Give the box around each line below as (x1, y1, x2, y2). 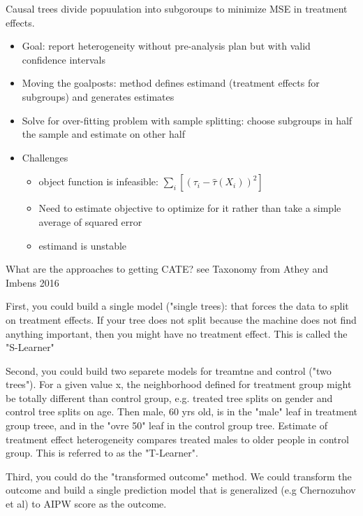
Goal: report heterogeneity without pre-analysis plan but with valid (22, 38, 311, 53)
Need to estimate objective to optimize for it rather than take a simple (38, 201, 341, 215)
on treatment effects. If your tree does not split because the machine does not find (6, 312, 357, 327)
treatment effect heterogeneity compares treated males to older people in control (6, 431, 349, 446)
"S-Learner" (6, 340, 54, 354)
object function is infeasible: (38, 174, 158, 189)
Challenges (22, 150, 68, 164)
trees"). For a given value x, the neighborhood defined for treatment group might (6, 377, 352, 392)
